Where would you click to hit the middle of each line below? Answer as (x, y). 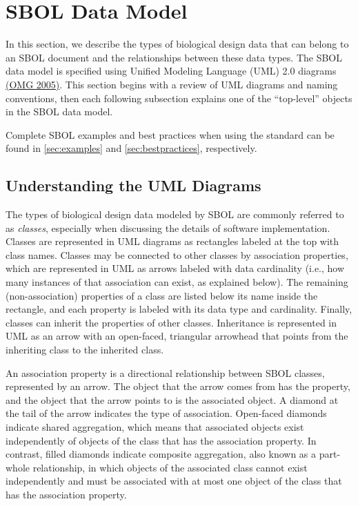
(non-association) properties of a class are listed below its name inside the (162, 295)
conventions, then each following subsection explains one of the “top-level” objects (179, 98)
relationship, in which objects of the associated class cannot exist (170, 467)
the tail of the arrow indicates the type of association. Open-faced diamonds (166, 413)
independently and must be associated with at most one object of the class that (174, 481)
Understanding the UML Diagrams (133, 185)
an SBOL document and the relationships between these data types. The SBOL (174, 57)
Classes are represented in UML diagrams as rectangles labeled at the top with (172, 241)
